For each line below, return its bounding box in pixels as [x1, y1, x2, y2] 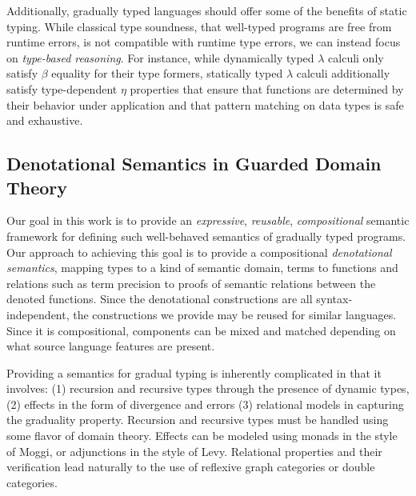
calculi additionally [296, 65, 390, 82]
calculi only [328, 49, 384, 66]
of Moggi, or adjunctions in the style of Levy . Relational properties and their [6, 442, 382, 459]
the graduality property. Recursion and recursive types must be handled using [6, 411, 389, 428]
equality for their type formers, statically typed [51, 65, 283, 82]
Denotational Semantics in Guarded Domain [6, 151, 382, 176]
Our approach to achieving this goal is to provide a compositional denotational [6, 243, 392, 260]
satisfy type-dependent [6, 80, 118, 97]
